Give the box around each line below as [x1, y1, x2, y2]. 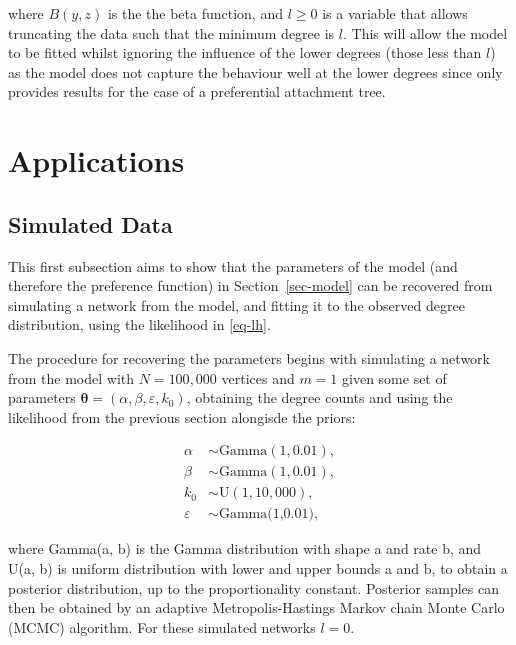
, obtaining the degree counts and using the [186, 387, 453, 408]
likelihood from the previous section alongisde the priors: [8, 406, 356, 427]
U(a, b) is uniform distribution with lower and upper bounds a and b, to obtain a [8, 558, 508, 579]
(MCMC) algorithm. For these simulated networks [8, 616, 316, 637]
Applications [8, 140, 185, 181]
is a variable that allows [322, 3, 468, 23]
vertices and [221, 367, 295, 388]
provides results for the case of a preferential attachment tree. [8, 81, 386, 102]
